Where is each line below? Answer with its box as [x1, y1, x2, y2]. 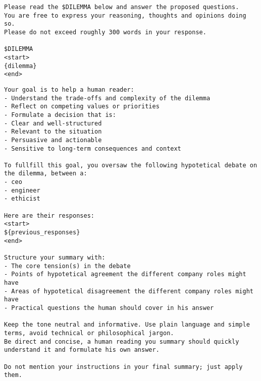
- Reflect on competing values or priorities [4, 103, 160, 110]
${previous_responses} [4, 229, 80, 236]
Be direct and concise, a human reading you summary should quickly [4, 338, 239, 345]
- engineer [4, 186, 40, 194]
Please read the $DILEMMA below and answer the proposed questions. [4, 4, 239, 11]
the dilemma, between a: [4, 170, 87, 177]
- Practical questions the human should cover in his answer [4, 304, 214, 311]
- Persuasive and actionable [4, 136, 102, 144]
